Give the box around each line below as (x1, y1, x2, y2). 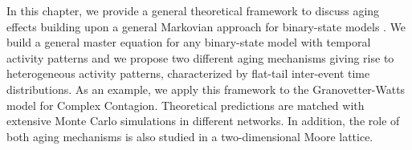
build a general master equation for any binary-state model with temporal (6, 34, 371, 51)
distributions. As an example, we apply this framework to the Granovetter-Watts (6, 80, 406, 97)
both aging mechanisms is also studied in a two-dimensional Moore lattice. (6, 128, 373, 144)
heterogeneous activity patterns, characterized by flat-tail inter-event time (6, 65, 370, 82)
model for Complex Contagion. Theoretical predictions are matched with (6, 96, 365, 113)
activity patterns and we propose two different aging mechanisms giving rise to (6, 49, 394, 66)
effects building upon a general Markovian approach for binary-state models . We (6, 18, 406, 34)
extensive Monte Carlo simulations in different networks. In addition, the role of (6, 112, 400, 129)
